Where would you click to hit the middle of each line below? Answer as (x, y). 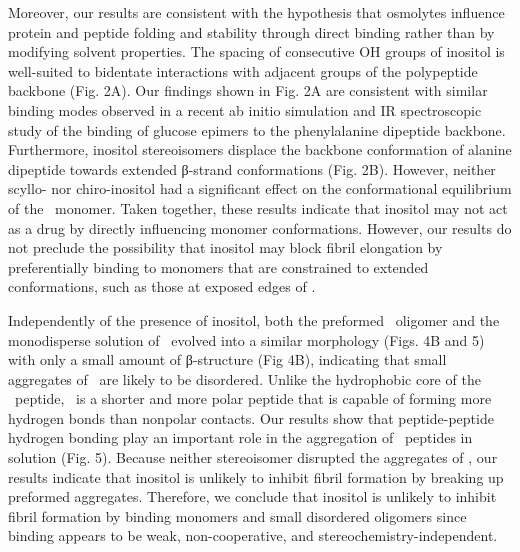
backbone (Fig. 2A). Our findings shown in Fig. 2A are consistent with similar (248, 90)
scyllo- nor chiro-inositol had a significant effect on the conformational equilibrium (260, 188)
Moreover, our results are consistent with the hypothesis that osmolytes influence (256, 12)
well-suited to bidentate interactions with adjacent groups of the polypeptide (243, 70)
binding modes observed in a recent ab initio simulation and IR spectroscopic (245, 109)
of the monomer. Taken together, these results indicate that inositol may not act (258, 207)
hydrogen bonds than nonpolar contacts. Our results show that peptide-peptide (251, 417)
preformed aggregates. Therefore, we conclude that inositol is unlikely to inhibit (252, 496)
